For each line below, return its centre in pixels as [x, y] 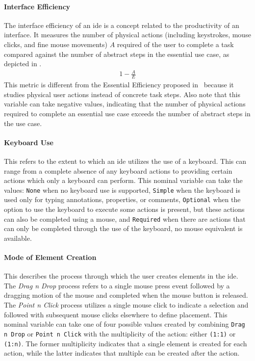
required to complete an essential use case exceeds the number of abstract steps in [127, 113]
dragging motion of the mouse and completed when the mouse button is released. [126, 295]
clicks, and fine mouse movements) [56, 44]
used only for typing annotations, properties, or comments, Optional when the [122, 199]
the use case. [23, 123]
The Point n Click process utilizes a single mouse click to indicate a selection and [126, 305]
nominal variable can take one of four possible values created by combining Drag [125, 324]
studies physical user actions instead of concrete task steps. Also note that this [122, 94]
